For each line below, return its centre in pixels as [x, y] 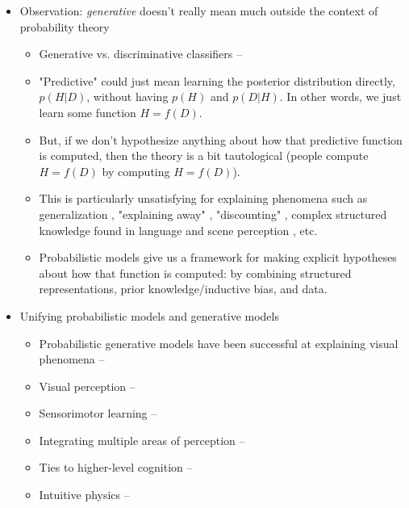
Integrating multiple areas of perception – [142, 440]
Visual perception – [87, 386]
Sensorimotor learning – [98, 413]
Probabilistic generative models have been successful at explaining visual [219, 343]
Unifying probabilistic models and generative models [149, 315]
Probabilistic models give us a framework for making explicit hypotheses [218, 257]
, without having [127, 97]
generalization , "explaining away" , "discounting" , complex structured [213, 214]
